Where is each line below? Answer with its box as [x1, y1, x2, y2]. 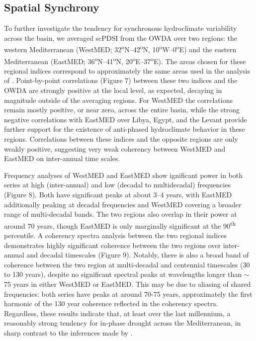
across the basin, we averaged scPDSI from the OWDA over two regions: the [4, 32, 237, 43]
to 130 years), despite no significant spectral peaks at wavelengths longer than [4, 269, 242, 279]
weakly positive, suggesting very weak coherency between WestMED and [4, 143, 226, 154]
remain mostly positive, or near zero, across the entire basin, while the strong [4, 104, 240, 115]
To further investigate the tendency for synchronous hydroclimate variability [4, 23, 237, 33]
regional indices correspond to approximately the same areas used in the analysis [4, 65, 250, 76]
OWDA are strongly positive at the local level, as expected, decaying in [4, 85, 222, 95]
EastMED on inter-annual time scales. [4, 153, 120, 164]
